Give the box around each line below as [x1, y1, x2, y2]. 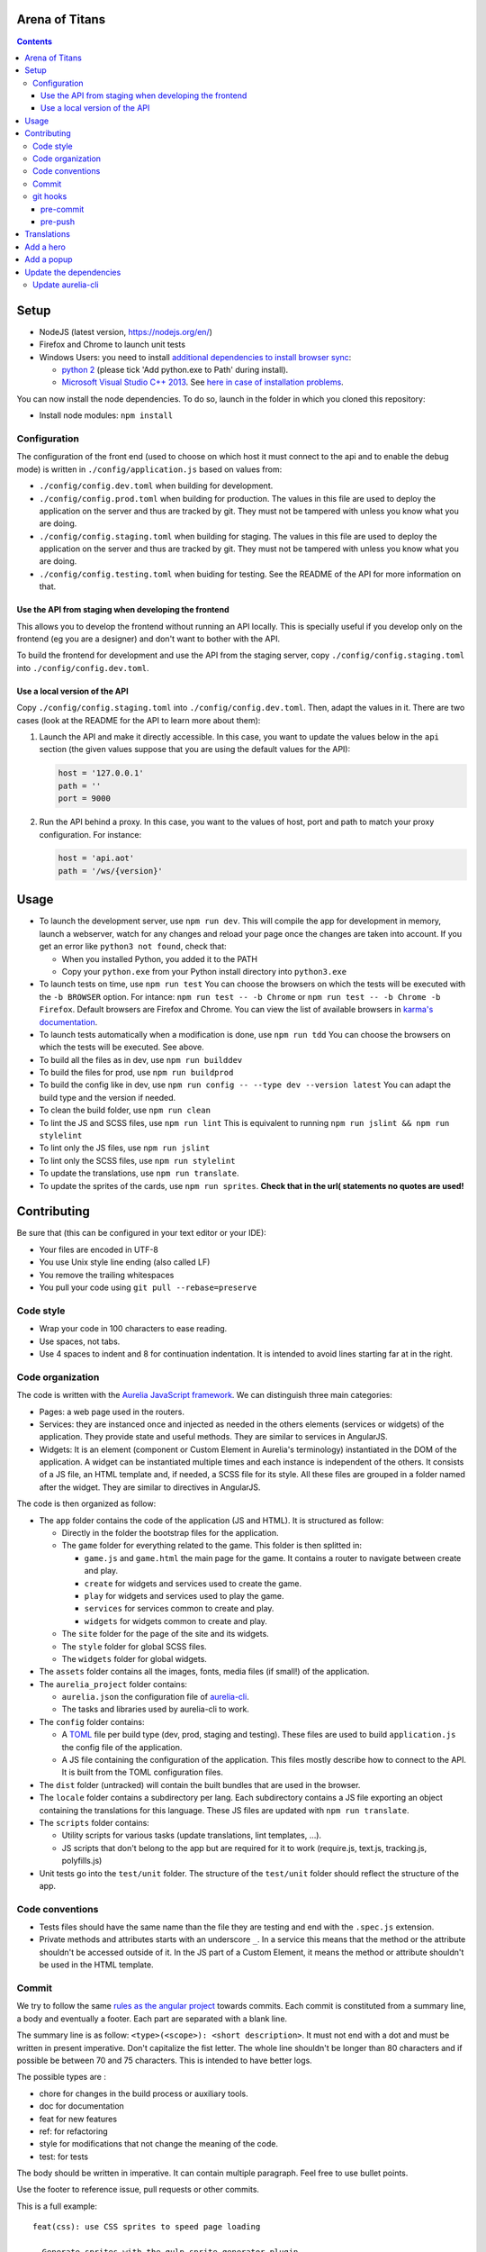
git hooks [32, 191, 67, 202]
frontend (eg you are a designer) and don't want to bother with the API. [16, 633, 281, 644]
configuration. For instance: [39, 829, 142, 840]
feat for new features [39, 2113, 117, 2124]
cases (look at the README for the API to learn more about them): [16, 714, 261, 725]
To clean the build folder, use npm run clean [39, 1104, 211, 1116]
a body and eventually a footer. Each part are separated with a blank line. [16, 2013, 288, 2024]
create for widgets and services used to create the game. [84, 1577, 301, 1589]
